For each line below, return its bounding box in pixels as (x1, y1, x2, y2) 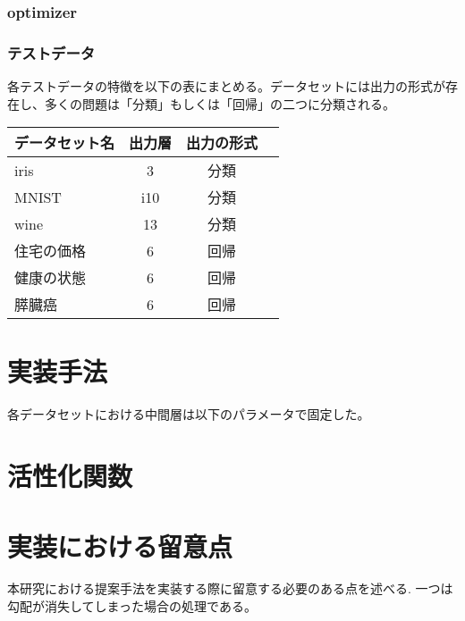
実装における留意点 (7, 527, 233, 564)
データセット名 (14, 132, 115, 154)
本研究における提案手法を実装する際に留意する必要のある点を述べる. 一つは (7, 579, 453, 598)
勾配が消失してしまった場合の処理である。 (7, 597, 257, 616)
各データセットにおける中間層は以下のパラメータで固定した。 (7, 405, 370, 424)
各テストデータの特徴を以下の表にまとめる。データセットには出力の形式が (7, 77, 445, 96)
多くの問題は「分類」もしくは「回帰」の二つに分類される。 (44, 94, 395, 113)
